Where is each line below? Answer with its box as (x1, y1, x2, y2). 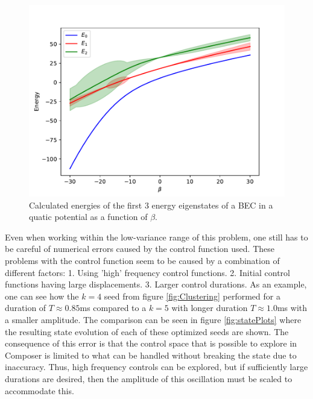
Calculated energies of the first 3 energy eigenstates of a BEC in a (29, 198, 273, 211)
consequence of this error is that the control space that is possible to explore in (5, 337, 297, 350)
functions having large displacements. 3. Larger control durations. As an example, (5, 278, 307, 291)
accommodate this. (5, 384, 74, 397)
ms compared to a (80, 301, 147, 314)
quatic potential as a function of (29, 210, 148, 223)
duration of (5, 301, 46, 314)
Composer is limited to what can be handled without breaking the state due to (5, 348, 297, 361)
